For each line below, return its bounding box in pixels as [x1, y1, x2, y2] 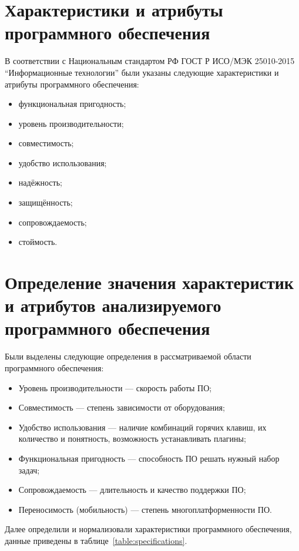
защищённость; [18, 196, 73, 209]
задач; [18, 463, 40, 476]
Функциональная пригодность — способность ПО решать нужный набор [18, 452, 280, 464]
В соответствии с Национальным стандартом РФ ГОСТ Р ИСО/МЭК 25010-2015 [5, 55, 295, 67]
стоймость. [18, 236, 58, 248]
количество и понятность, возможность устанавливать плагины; [18, 432, 246, 445]
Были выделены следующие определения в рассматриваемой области [5, 350, 251, 362]
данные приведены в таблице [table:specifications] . [5, 534, 187, 546]
